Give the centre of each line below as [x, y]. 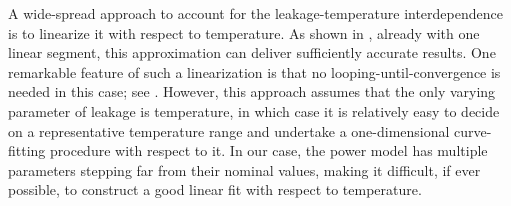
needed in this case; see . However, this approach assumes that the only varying [252, 91]
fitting [27, 150]
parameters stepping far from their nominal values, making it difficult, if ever [244, 169]
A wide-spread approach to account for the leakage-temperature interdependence [255, 13]
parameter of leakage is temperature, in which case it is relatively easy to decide [254, 110]
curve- [473, 130]
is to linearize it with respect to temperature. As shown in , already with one [244, 32]
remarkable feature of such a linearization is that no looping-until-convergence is [254, 71]
